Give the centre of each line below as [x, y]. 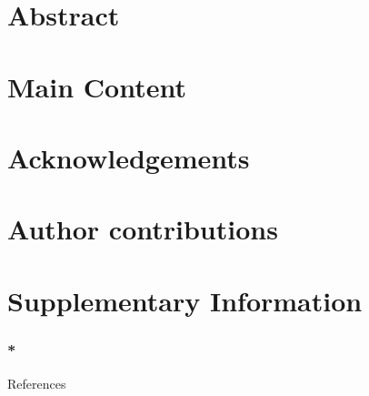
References [37, 384]
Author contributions [143, 229]
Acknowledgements [129, 157]
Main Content [97, 86]
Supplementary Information [185, 300]
